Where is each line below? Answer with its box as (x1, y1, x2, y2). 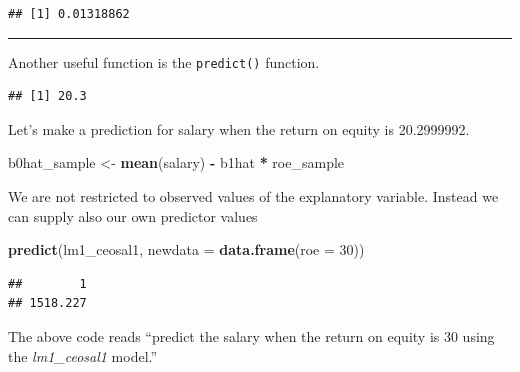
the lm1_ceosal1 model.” (8, 345, 158, 366)
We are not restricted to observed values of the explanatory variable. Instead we (8, 186, 499, 207)
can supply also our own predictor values (8, 205, 258, 226)
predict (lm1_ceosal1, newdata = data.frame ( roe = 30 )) (8, 239, 365, 260)
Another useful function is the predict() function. (8, 51, 320, 72)
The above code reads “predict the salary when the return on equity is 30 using (8, 326, 495, 346)
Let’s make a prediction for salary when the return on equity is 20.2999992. (8, 118, 470, 139)
